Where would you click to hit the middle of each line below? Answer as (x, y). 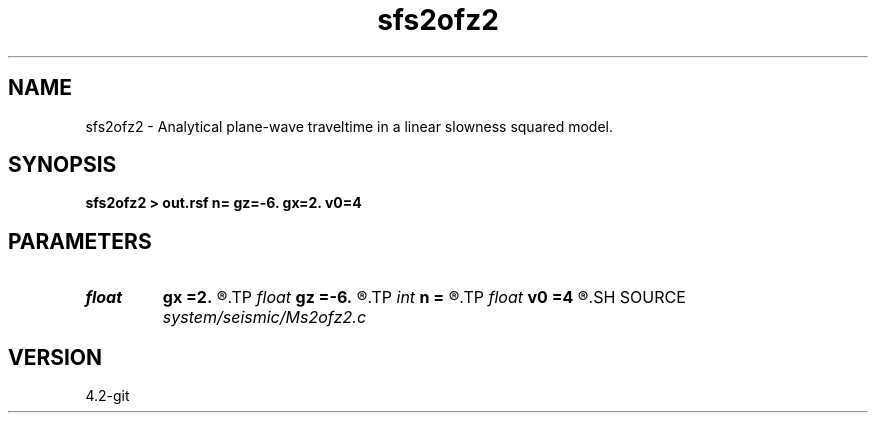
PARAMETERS (80, 241)
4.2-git (107, 396)
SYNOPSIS (62, 165)
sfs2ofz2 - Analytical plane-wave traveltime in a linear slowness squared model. (349, 126)
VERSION (55, 357)
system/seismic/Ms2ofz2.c (264, 317)
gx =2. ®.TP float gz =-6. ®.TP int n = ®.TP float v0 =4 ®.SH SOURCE (424, 297)
